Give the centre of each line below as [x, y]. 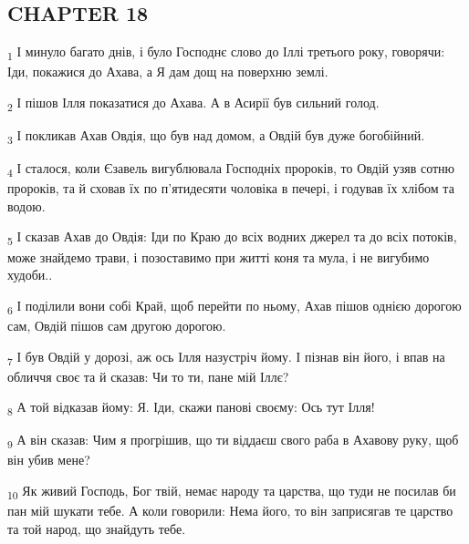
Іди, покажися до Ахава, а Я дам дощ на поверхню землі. [168, 72]
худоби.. [30, 275]
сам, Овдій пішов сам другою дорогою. [117, 325]
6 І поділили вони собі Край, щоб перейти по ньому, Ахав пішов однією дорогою [234, 306]
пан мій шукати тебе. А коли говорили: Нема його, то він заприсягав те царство [230, 511]
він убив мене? [49, 460]
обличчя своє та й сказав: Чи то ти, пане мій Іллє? [148, 376]
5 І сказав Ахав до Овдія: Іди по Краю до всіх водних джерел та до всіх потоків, [232, 238]
